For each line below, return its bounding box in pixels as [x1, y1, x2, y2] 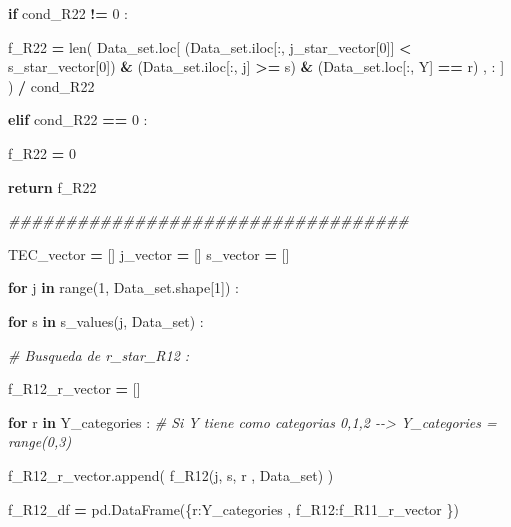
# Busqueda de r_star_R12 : [8, 344, 190, 365]
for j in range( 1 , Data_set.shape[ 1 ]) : [8, 277, 240, 298]
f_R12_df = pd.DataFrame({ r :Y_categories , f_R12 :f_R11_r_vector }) [8, 498, 459, 519]
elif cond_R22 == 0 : [8, 109, 148, 130]
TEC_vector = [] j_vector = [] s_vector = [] [8, 243, 290, 264]
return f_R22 [8, 176, 97, 197]
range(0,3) [8, 431, 72, 452]
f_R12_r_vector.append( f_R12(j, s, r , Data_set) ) [8, 464, 334, 485]
